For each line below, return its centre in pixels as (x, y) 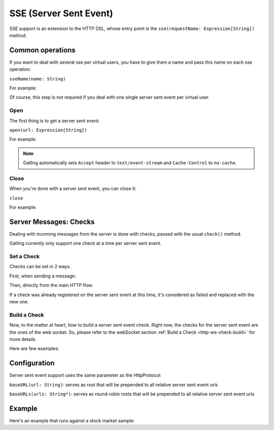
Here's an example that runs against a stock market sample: (72, 420)
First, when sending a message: (43, 276)
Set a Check (25, 256)
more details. (23, 339)
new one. (19, 302)
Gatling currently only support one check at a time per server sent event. (85, 243)
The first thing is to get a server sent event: (55, 121)
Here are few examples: (34, 349)
